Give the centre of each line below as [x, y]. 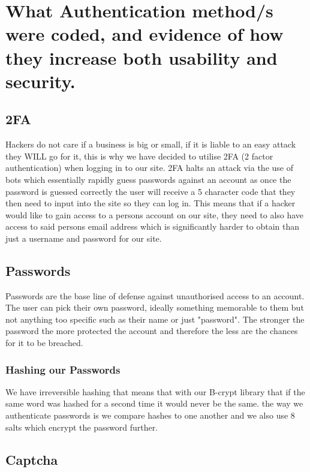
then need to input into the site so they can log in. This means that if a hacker [151, 203]
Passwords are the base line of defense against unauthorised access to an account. [155, 295]
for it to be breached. [44, 343]
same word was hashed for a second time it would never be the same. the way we [154, 403]
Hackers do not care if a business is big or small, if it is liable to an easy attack [151, 144]
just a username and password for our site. [84, 238]
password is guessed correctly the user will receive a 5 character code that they [151, 191]
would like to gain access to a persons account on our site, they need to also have [155, 214]
